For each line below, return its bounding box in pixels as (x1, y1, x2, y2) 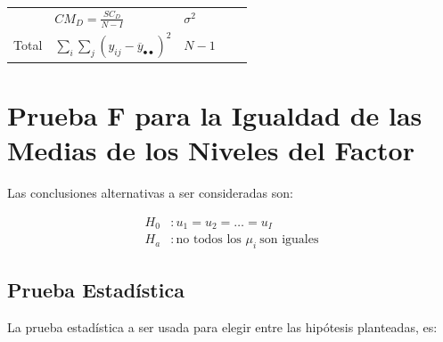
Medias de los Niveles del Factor (7, 132, 414, 168)
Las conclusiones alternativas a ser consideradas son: (7, 183, 293, 202)
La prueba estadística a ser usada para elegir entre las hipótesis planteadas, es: (7, 318, 438, 337)
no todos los (176, 233, 242, 247)
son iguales (259, 233, 319, 247)
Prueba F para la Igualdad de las (7, 97, 422, 134)
